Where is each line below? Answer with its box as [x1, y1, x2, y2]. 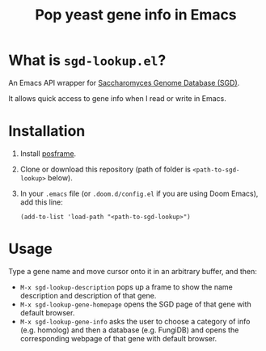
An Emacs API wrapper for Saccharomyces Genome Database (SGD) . [8, 78, 240, 87]
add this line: [19, 197, 63, 207]
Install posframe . [19, 148, 77, 159]
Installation [8, 122, 86, 141]
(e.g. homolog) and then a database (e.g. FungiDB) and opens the [19, 325, 239, 335]
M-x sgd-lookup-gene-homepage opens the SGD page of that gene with [19, 299, 252, 309]
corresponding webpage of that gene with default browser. [19, 333, 217, 343]
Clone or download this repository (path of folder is [19, 164, 192, 174]
